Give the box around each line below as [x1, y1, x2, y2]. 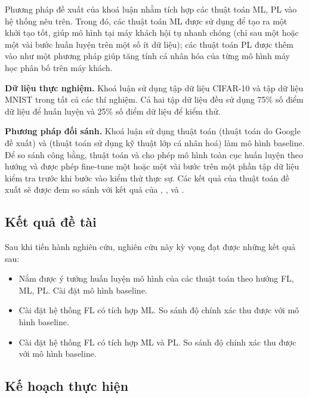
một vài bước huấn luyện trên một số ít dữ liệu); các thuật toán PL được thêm [5, 38, 293, 50]
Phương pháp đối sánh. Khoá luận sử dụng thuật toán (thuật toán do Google [5, 125, 301, 137]
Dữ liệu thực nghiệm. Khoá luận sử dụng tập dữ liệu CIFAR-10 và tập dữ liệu [5, 81, 304, 94]
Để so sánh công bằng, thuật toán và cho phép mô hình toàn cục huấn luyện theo [5, 148, 304, 161]
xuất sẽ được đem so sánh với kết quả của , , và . [5, 183, 184, 196]
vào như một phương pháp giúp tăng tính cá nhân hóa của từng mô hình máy [5, 50, 291, 62]
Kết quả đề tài [5, 212, 97, 231]
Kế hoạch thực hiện [5, 377, 129, 395]
